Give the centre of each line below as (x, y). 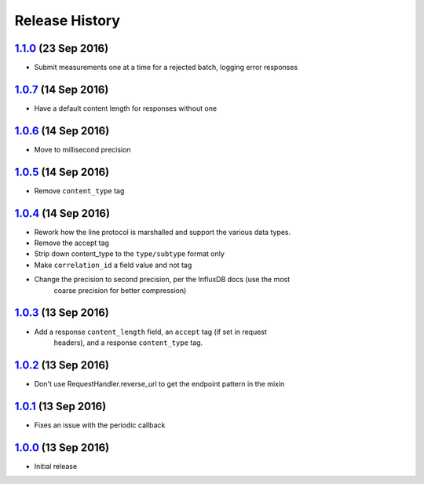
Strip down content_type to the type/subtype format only (130, 254)
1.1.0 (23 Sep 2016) (62, 48)
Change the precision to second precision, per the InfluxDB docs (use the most (162, 280)
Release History (68, 20)
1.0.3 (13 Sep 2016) (62, 313)
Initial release (56, 466)
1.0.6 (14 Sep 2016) (62, 131)
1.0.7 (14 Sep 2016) (62, 89)
